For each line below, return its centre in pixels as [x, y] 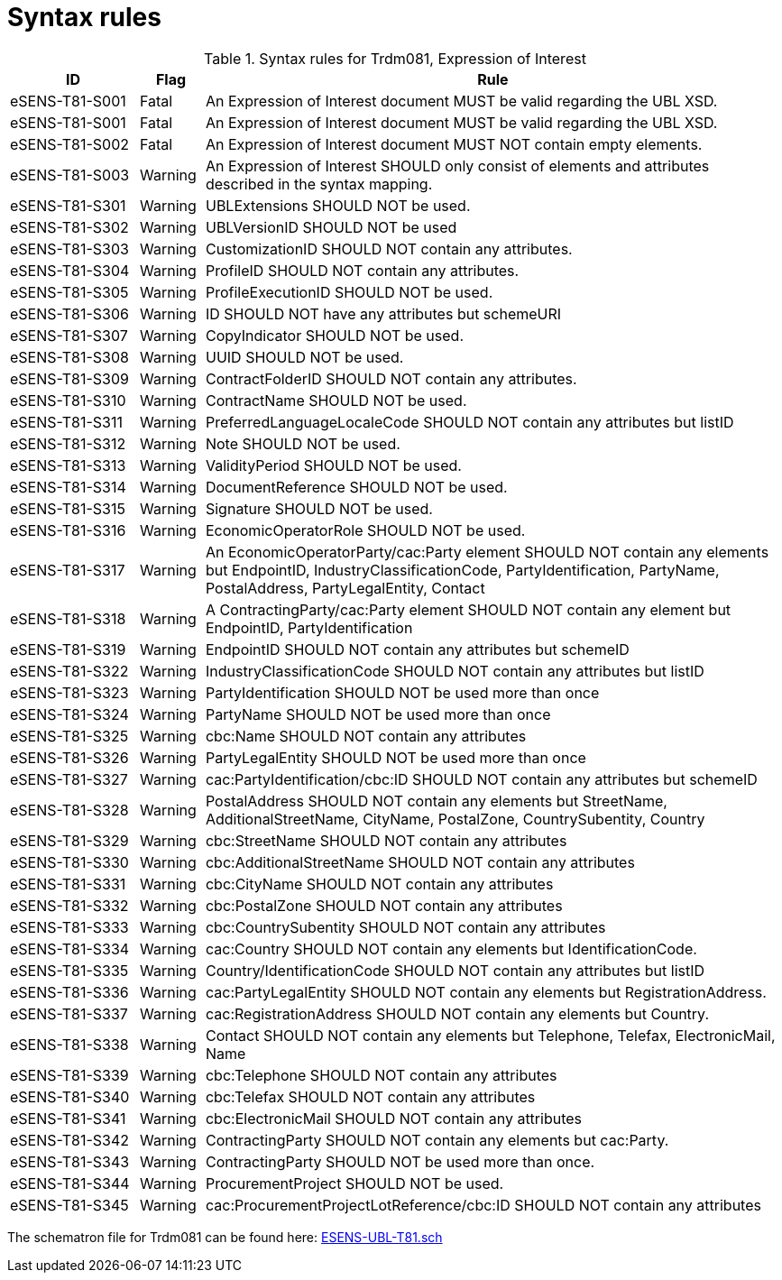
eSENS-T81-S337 [69, 1013]
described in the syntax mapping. [319, 184]
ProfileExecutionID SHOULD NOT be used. [349, 292]
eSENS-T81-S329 [69, 840]
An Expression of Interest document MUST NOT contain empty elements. [454, 144]
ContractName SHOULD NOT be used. [336, 400]
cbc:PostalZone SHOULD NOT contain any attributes [384, 905]
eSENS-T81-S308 [69, 357]
